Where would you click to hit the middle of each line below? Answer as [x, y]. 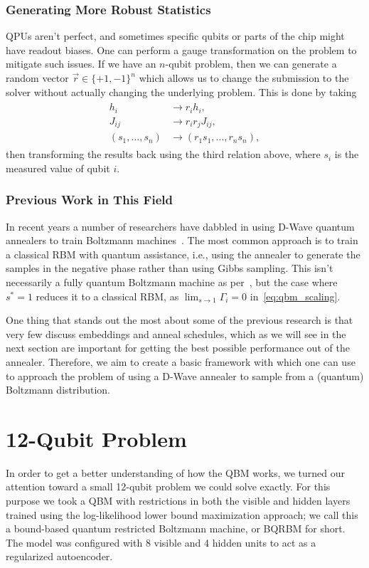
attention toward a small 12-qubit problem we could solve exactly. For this [168, 487]
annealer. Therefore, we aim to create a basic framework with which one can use [181, 361]
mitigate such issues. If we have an [81, 64]
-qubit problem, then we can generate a [251, 64]
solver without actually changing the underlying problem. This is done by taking [181, 91]
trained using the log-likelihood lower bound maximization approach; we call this [182, 514]
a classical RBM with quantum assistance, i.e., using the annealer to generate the [183, 254]
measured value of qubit [58, 168]
